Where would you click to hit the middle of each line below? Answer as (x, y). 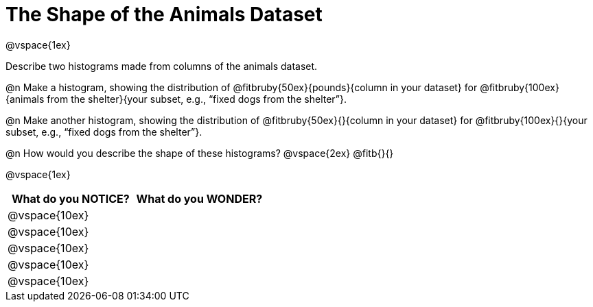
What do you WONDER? (199, 198)
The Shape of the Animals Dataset (164, 14)
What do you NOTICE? (70, 198)
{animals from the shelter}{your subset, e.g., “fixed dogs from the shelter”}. (176, 99)
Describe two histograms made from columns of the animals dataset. (162, 66)
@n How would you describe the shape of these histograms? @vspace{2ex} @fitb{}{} (200, 153)
